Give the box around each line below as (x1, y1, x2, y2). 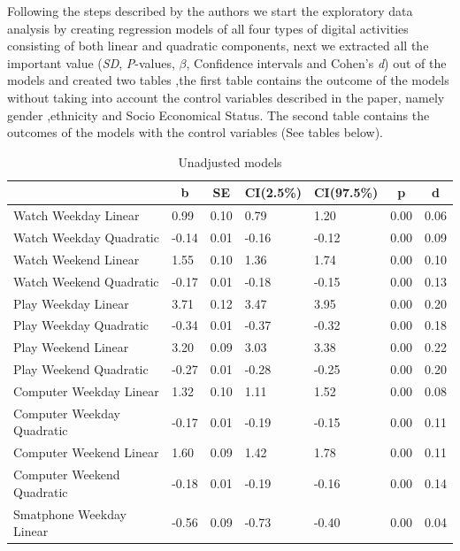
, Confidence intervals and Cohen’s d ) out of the (186, 53, 447, 72)
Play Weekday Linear (13, 294, 129, 312)
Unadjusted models (178, 152, 282, 171)
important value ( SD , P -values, (7, 53, 175, 72)
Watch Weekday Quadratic (13, 228, 159, 247)
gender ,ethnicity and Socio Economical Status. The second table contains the (7, 105, 430, 124)
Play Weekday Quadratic (13, 316, 149, 334)
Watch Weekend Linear (13, 249, 140, 268)
